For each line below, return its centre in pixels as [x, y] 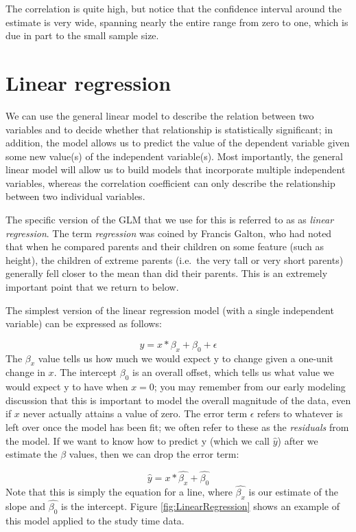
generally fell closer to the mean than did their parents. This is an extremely [167, 273]
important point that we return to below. [92, 287]
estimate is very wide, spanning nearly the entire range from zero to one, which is [177, 22]
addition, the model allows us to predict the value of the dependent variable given [178, 143]
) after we [298, 440]
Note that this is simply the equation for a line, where [119, 491]
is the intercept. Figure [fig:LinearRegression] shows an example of [200, 506]
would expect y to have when [67, 387]
